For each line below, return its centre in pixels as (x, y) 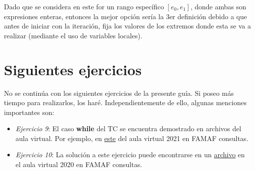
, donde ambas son (218, 6)
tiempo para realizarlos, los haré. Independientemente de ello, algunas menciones (125, 102)
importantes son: (29, 112)
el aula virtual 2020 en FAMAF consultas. (79, 164)
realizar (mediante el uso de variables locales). (73, 35)
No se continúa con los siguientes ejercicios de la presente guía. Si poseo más (119, 93)
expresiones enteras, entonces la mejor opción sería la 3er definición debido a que (126, 16)
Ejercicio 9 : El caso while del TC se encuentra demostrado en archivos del (128, 128)
